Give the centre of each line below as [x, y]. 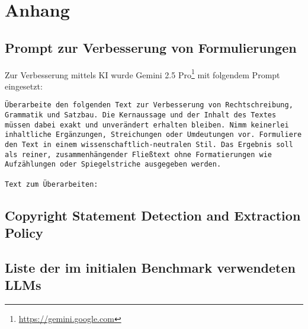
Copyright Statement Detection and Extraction [153, 215]
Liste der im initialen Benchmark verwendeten [150, 267]
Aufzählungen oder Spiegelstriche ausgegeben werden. [113, 165]
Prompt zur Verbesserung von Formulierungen [151, 47]
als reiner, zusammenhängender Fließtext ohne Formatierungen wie [139, 154]
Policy [24, 233]
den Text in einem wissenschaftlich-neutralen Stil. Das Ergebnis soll [149, 145]
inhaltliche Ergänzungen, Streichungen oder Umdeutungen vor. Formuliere [153, 135]
